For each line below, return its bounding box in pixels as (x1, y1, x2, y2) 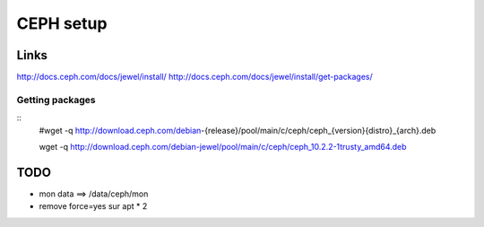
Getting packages (16, 93, 96, 106)
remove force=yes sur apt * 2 (39, 201, 148, 212)
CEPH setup (16, 13, 108, 33)
